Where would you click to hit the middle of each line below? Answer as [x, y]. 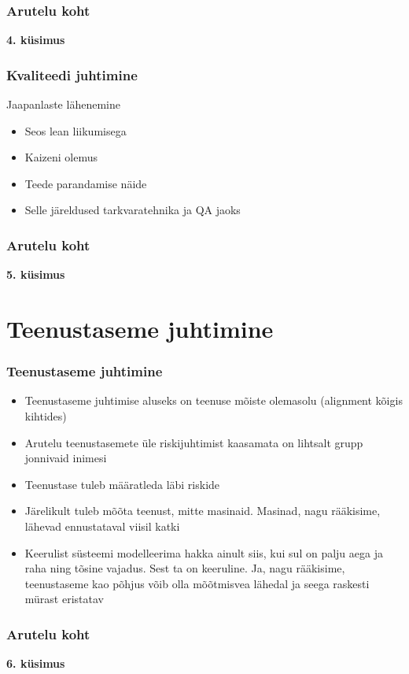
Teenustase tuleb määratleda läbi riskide [122, 484]
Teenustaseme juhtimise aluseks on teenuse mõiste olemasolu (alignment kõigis [214, 400]
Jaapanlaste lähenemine [63, 104]
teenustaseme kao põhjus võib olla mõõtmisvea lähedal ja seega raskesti [197, 583]
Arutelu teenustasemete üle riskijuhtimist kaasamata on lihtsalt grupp [194, 442]
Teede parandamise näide [86, 183]
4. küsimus [36, 40]
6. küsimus [36, 663]
